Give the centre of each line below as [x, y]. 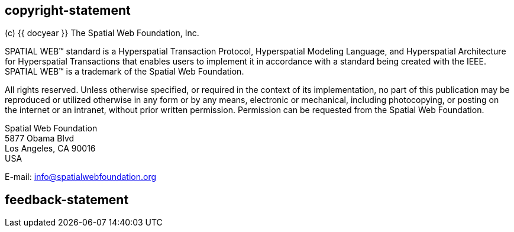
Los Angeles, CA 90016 [50, 149]
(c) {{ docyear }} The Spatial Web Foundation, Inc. [102, 33]
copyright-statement [68, 10]
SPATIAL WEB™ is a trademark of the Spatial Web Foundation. [125, 72]
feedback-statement [67, 199]
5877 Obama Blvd [40, 138]
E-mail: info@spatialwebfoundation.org [81, 177]
